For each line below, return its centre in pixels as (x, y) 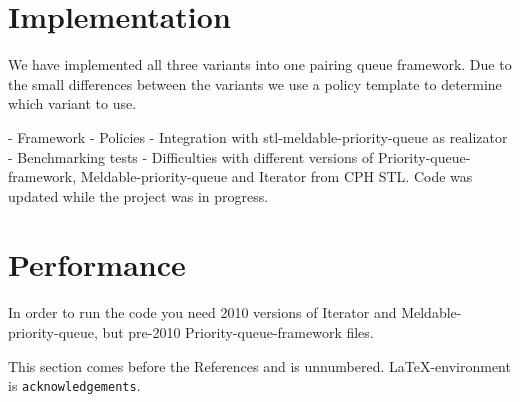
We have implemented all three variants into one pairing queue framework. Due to (260, 64)
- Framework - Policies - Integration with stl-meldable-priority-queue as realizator (258, 136)
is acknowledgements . (74, 385)
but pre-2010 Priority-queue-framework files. (238, 332)
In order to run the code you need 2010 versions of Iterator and (202, 312)
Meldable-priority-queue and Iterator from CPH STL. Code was (276, 176)
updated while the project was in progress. (138, 195)
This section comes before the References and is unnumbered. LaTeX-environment (259, 365)
